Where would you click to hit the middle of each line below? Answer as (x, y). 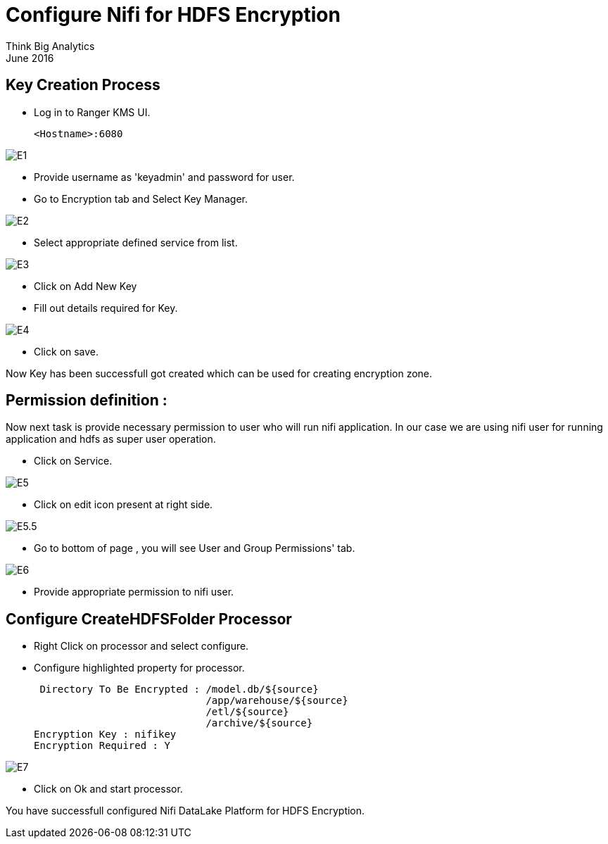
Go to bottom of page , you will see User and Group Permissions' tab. (195, 548)
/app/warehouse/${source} (277, 701)
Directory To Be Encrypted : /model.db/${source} (179, 689)
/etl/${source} (247, 712)
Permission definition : (87, 401)
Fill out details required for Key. (106, 308)
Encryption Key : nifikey (105, 735)
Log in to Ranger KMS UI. (92, 112)
